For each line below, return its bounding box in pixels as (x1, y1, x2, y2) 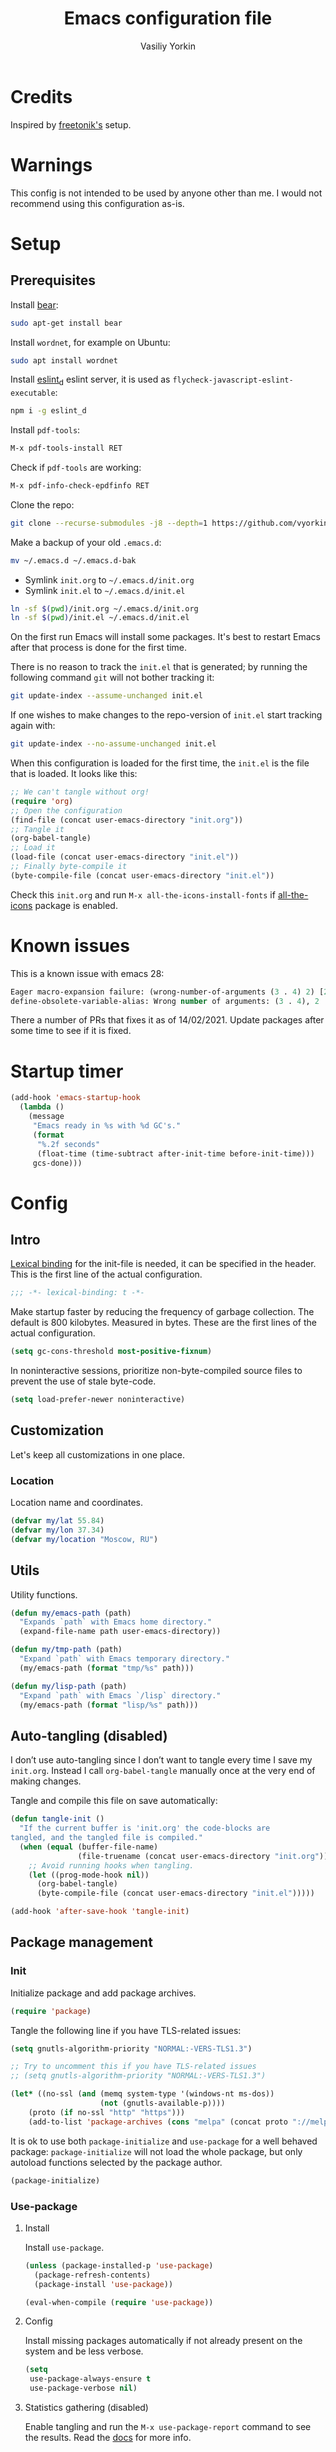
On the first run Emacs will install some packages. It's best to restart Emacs (10, 631, 321, 643)
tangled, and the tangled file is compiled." (10, 1833, 203, 1843)
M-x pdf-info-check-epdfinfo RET (10, 480, 150, 491)
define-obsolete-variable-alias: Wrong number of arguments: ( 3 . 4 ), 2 (10, 996, 320, 1006)
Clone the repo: (10, 498, 75, 511)
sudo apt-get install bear (10, 318, 123, 328)
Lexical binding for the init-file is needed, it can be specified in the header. (10, 1258, 317, 1270)
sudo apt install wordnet (10, 355, 118, 366)
